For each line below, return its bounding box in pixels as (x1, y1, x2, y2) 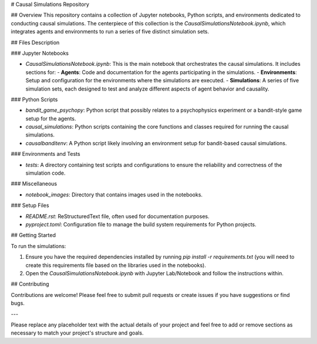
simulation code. (25, 169, 66, 176)
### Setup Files (11, 202, 49, 209)
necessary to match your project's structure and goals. (11, 329, 144, 336)
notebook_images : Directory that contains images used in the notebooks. (25, 191, 203, 198)
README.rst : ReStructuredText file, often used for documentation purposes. (25, 212, 210, 220)
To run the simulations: (11, 242, 66, 249)
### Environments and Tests (11, 151, 80, 158)
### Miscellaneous (11, 180, 58, 188)
